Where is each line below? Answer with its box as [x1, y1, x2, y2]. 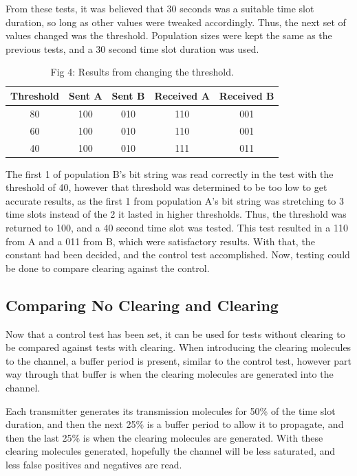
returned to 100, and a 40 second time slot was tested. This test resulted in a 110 [6, 220, 348, 234]
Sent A [68, 88, 102, 102]
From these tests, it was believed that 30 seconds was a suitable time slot [6, 1, 314, 15]
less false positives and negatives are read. [6, 457, 182, 471]
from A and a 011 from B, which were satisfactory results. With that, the [6, 234, 315, 248]
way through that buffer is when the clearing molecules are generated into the [6, 367, 334, 381]
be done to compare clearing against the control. [6, 260, 210, 275]
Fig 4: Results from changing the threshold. [50, 65, 234, 79]
